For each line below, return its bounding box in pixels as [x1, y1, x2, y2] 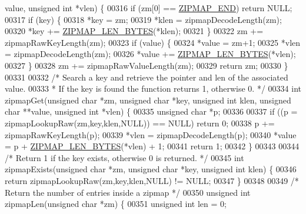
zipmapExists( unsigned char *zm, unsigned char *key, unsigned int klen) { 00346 [5, 163, 297, 175]
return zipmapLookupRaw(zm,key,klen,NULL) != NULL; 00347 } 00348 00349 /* [5, 174, 299, 186]
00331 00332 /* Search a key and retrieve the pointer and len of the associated [5, 71, 288, 83]
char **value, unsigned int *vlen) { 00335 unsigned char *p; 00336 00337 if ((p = [5, 105, 298, 118]
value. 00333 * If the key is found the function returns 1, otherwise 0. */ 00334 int [5, 82, 301, 95]
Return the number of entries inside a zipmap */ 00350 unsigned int [5, 186, 251, 198]
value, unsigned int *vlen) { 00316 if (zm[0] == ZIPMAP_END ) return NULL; [5, 2, 292, 14]
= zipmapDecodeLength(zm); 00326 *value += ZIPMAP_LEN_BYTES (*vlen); [5, 48, 296, 60]
